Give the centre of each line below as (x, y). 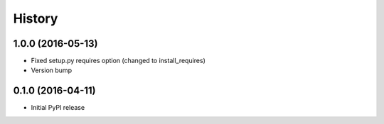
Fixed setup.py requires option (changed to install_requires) (118, 61)
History (36, 18)
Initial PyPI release (58, 108)
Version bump (52, 70)
